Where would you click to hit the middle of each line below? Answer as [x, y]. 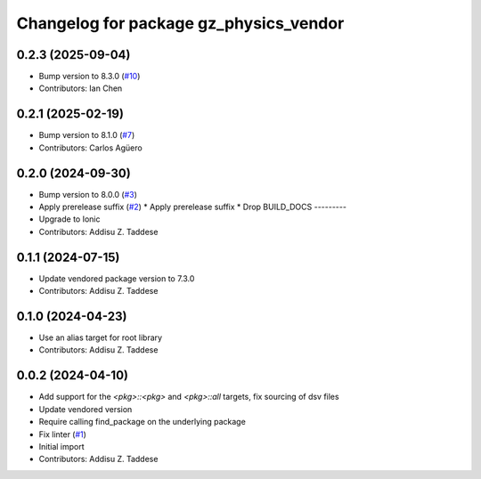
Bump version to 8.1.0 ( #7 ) [87, 135]
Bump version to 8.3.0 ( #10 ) [90, 77]
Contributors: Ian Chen [81, 88]
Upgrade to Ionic [69, 219]
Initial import [61, 446]
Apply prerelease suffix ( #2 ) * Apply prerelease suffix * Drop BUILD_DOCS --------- [193, 207]
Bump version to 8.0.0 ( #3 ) [88, 194]
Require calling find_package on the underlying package [143, 422]
